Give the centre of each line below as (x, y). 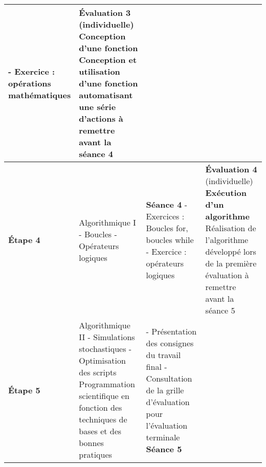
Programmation (107, 384)
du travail (163, 354)
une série (97, 107)
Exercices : (165, 216)
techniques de (103, 419)
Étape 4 (24, 240)
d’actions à (101, 118)
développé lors (231, 251)
